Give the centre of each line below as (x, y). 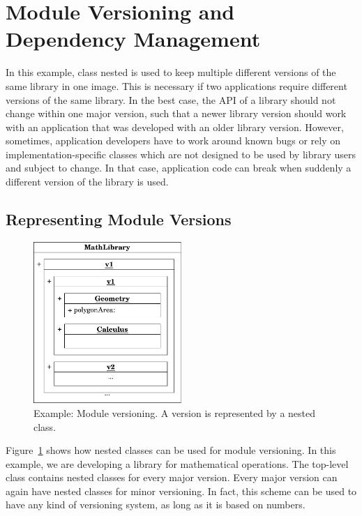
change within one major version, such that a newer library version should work (176, 113)
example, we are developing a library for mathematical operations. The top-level (177, 463)
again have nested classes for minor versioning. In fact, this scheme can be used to (181, 491)
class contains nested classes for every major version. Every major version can (172, 477)
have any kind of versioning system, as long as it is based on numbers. (156, 504)
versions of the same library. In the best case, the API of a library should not (171, 99)
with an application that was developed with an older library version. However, (175, 127)
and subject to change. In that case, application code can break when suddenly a (179, 168)
